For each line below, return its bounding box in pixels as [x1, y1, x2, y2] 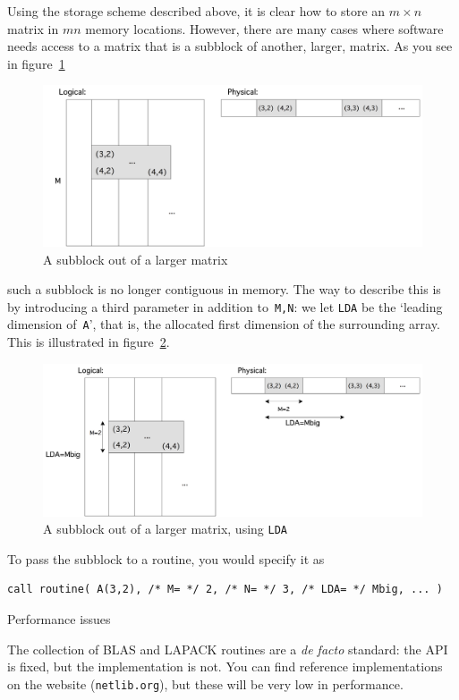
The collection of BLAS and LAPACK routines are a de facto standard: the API [7, 639, 448, 658]
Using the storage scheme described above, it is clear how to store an [7, 2, 386, 20]
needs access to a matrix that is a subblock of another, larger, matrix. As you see [7, 37, 453, 55]
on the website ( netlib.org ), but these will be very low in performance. [7, 674, 404, 693]
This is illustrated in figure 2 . [7, 333, 170, 350]
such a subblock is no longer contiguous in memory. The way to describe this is [7, 280, 441, 299]
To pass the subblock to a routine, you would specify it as [7, 549, 325, 568]
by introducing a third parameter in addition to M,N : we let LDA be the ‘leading [7, 297, 443, 316]
